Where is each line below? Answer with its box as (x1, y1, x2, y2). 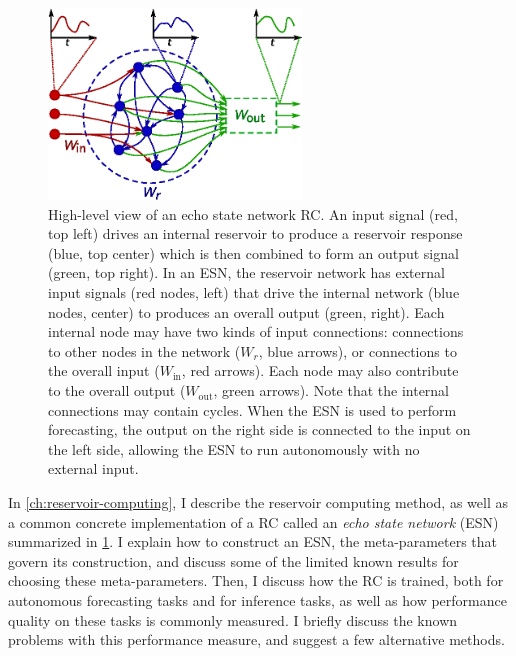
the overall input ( (48, 360, 160, 381)
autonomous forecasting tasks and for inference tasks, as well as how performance (8, 589, 507, 610)
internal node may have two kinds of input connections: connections (48, 321, 464, 342)
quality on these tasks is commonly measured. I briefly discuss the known (8, 609, 458, 630)
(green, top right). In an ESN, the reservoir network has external (48, 262, 445, 283)
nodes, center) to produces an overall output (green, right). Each (48, 301, 445, 322)
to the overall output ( (48, 380, 186, 401)
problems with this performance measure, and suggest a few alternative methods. (8, 629, 505, 650)
